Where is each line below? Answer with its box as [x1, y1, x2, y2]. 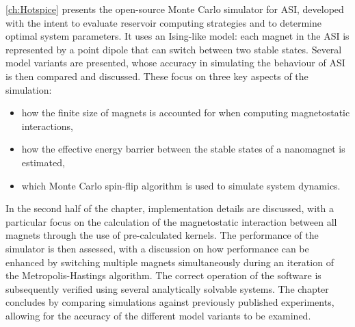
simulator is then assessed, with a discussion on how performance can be [5, 241, 309, 255]
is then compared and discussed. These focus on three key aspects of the [5, 68, 308, 83]
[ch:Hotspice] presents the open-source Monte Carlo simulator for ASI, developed [5, 2, 344, 16]
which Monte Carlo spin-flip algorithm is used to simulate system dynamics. [21, 178, 341, 192]
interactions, [21, 118, 73, 133]
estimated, [21, 155, 65, 169]
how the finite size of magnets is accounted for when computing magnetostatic [21, 105, 350, 120]
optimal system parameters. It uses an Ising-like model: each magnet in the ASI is [5, 29, 350, 43]
